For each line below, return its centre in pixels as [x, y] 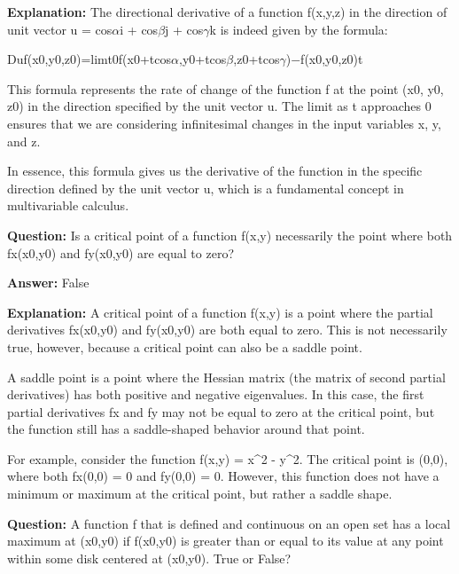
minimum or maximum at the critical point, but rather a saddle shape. [200, 494]
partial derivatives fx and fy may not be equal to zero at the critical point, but [221, 411]
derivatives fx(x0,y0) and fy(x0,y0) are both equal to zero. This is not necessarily [227, 330]
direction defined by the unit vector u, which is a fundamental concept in [206, 188]
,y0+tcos [203, 59]
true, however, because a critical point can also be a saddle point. [185, 346]
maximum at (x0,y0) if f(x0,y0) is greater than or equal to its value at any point [226, 541]
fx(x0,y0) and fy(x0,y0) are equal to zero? [121, 252]
